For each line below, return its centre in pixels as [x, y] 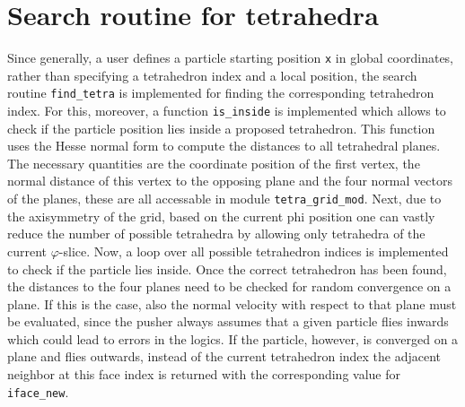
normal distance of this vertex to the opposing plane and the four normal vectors [230, 181]
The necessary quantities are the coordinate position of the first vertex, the [214, 163]
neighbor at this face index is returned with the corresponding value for [204, 374]
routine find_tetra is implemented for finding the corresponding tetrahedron [221, 93]
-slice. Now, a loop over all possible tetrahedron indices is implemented [254, 251]
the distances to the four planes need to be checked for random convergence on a [229, 286]
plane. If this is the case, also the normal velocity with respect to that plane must [232, 303]
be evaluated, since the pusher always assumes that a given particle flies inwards [228, 321]
